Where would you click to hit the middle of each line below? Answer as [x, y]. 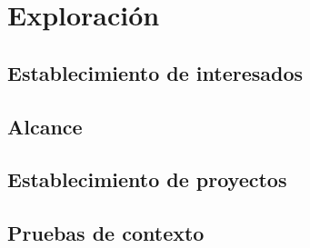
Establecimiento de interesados [155, 72]
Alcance [45, 126]
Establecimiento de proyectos [147, 179]
